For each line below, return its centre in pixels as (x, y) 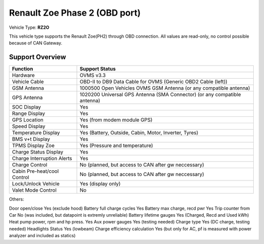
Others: (17, 199)
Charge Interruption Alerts (42, 158)
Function (22, 69)
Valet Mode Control (34, 190)
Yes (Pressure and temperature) (116, 146)
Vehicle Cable (28, 82)
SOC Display (26, 107)
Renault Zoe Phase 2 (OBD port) (75, 13)
